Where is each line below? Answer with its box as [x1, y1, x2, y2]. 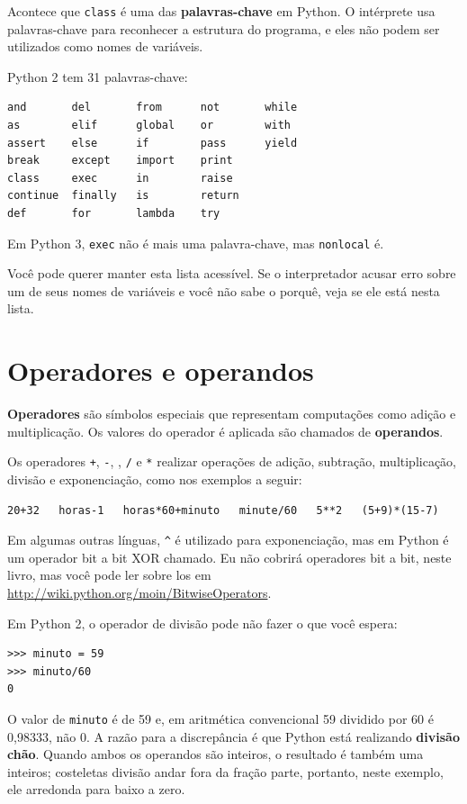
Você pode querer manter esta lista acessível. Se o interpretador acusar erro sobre [7, 264, 456, 283]
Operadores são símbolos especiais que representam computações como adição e [7, 404, 456, 423]
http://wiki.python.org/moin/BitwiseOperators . [7, 583, 272, 602]
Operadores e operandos [7, 352, 314, 389]
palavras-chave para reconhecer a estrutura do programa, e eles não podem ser [7, 19, 440, 38]
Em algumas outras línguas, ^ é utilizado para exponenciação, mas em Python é [7, 530, 449, 549]
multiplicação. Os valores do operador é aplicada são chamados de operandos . [7, 421, 444, 440]
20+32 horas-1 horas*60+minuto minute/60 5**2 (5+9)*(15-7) [7, 503, 439, 517]
